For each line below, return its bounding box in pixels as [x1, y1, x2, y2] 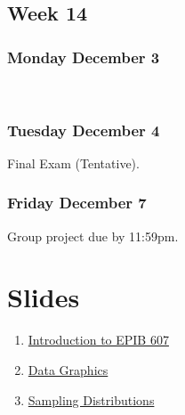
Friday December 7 [7, 191, 147, 214]
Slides [7, 279, 80, 315]
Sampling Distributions [28, 390, 155, 409]
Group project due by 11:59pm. [7, 226, 179, 245]
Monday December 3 [7, 45, 160, 68]
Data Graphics [28, 360, 109, 378]
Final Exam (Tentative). [7, 153, 140, 172]
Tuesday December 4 [7, 118, 160, 141]
